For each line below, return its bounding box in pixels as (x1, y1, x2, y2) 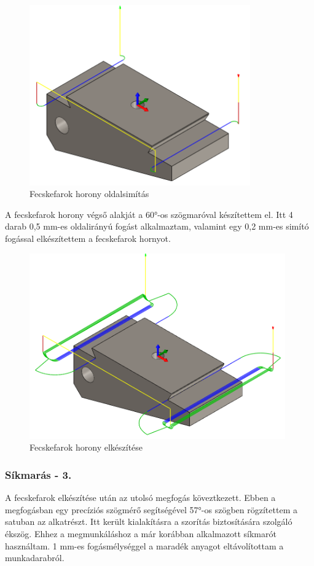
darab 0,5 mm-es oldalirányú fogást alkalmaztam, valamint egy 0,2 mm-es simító (5, 220, 309, 233)
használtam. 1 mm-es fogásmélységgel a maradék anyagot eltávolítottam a (5, 539, 284, 552)
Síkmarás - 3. (5, 467, 72, 482)
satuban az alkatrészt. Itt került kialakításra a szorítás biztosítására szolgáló (5, 515, 292, 528)
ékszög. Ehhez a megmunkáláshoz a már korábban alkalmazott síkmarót (5, 527, 277, 540)
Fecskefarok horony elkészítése (29, 441, 143, 454)
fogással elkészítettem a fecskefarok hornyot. (5, 231, 171, 244)
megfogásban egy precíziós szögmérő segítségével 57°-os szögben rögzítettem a (5, 503, 297, 516)
